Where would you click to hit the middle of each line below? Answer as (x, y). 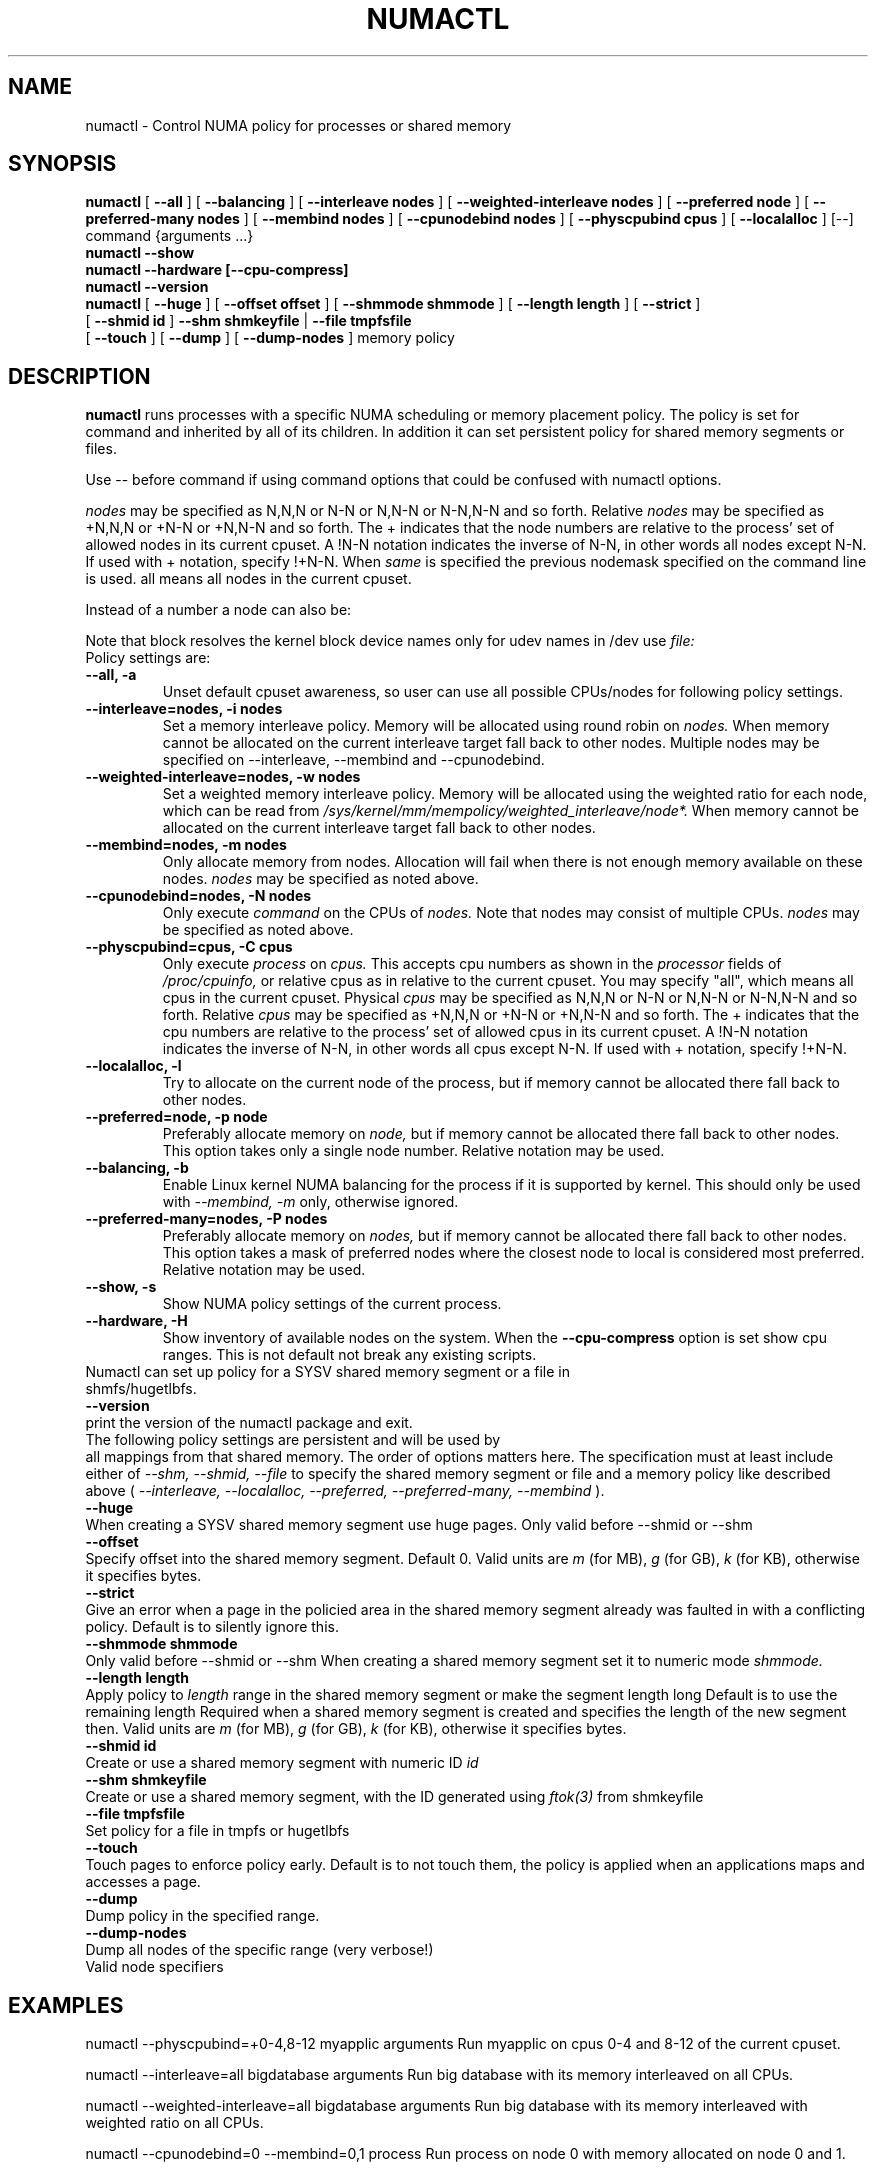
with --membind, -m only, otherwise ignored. (310, 1202)
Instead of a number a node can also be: (218, 610)
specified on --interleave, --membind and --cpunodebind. (353, 760)
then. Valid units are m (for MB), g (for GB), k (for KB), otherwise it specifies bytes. (356, 1729)
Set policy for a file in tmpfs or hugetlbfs (217, 1831)
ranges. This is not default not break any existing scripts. (349, 1355)
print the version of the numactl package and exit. (249, 1423)
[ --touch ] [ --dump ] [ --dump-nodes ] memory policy (270, 338)
